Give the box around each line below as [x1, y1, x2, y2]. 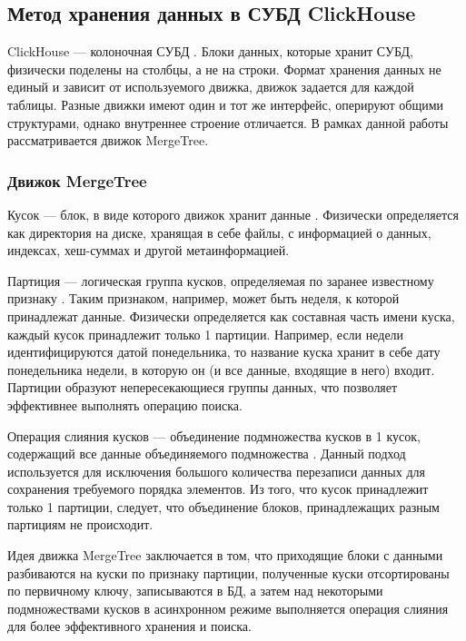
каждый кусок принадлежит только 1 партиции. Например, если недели [7, 324, 404, 343]
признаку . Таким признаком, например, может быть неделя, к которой [7, 289, 400, 308]
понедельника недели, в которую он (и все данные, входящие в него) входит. [7, 360, 435, 379]
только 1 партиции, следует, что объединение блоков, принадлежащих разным [7, 497, 440, 516]
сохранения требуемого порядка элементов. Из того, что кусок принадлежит [7, 479, 429, 498]
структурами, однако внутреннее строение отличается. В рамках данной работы [7, 113, 449, 132]
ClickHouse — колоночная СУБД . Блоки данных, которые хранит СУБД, [7, 42, 413, 61]
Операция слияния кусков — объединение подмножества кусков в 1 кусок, [7, 426, 421, 445]
